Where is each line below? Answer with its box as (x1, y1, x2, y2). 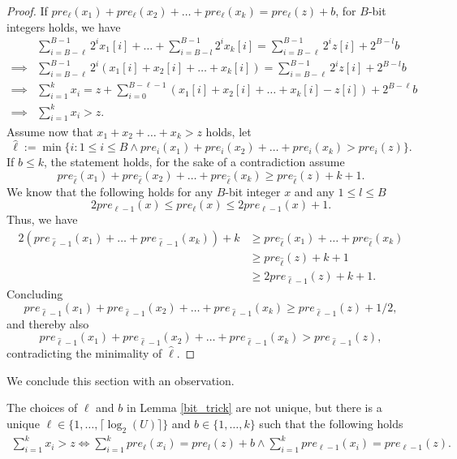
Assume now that (6, 122, 93, 139)
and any (294, 182, 334, 199)
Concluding (6, 285, 63, 302)
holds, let (205, 122, 252, 139)
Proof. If (6, 2, 48, 19)
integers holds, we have (6, 18, 121, 35)
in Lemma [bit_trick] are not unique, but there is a (127, 399, 382, 416)
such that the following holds (259, 414, 403, 431)
